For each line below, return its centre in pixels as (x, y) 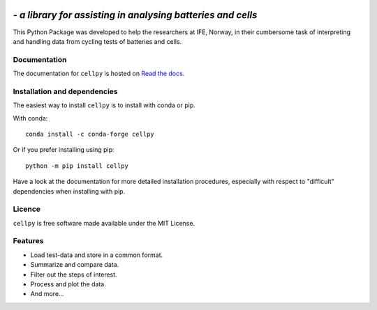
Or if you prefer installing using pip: (64, 150)
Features (28, 241)
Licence (27, 209)
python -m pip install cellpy (77, 166)
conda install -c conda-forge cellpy (90, 134)
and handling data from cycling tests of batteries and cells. (97, 41)
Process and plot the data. (68, 284)
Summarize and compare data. (75, 265)
